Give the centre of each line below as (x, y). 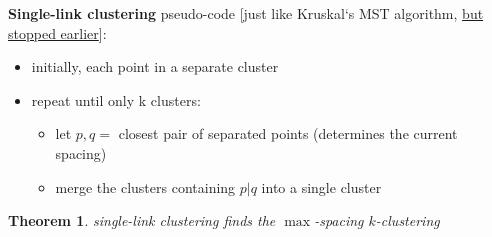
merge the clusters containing (145, 186)
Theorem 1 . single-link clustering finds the (142, 220)
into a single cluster (321, 186)
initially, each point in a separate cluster (155, 66)
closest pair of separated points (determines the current (288, 133)
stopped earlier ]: (57, 32)
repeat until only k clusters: (116, 99)
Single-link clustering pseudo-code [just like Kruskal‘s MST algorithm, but (246, 13)
